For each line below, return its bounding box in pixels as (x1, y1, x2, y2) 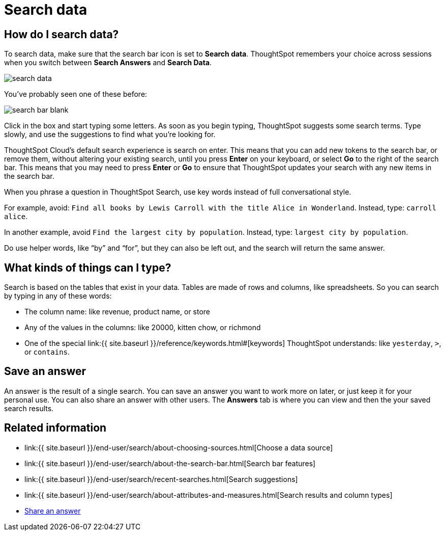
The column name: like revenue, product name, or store (24, 307, 211, 316)
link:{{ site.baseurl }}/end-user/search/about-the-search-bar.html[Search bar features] (24, 459, 316, 468)
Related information (4, 421, 107, 435)
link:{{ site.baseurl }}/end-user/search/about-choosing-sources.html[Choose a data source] (24, 443, 333, 452)
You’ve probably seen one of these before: (4, 90, 147, 99)
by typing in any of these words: (4, 291, 112, 301)
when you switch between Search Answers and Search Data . (4, 58, 212, 67)
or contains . (24, 347, 70, 357)
